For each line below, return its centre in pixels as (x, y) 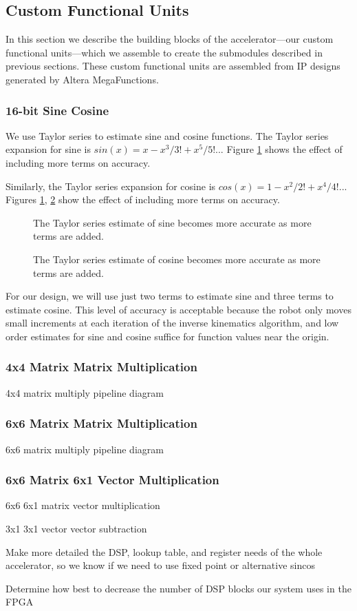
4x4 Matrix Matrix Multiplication (101, 367)
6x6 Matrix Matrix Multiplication (101, 423)
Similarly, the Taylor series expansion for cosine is (111, 186)
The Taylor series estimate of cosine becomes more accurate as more (177, 259)
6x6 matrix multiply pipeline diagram (85, 449)
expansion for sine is (48, 149)
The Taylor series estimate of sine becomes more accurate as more (172, 222)
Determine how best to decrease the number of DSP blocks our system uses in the (178, 588)
